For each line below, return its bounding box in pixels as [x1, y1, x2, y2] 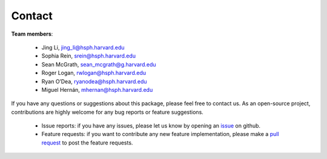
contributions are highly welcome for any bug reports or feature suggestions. [11, 108, 204, 115]
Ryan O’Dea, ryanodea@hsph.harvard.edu [41, 77, 148, 85]
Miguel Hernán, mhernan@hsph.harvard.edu [41, 86, 153, 93]
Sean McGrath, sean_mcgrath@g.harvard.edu [41, 60, 157, 68]
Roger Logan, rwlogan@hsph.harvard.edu [41, 70, 147, 77]
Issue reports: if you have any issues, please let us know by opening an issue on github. [41, 122, 260, 129]
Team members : [11, 30, 53, 37]
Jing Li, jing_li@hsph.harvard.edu [41, 44, 125, 51]
